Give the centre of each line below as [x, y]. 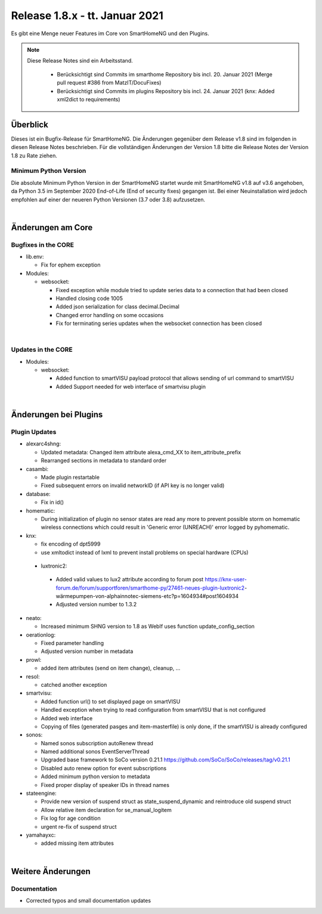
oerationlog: [41, 634]
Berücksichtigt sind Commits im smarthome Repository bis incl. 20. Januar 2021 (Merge [165, 74]
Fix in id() [52, 502]
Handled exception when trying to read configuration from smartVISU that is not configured [153, 710]
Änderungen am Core [52, 227]
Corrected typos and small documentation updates [89, 900]
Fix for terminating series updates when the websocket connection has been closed [159, 323]
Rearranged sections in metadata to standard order [104, 461]
